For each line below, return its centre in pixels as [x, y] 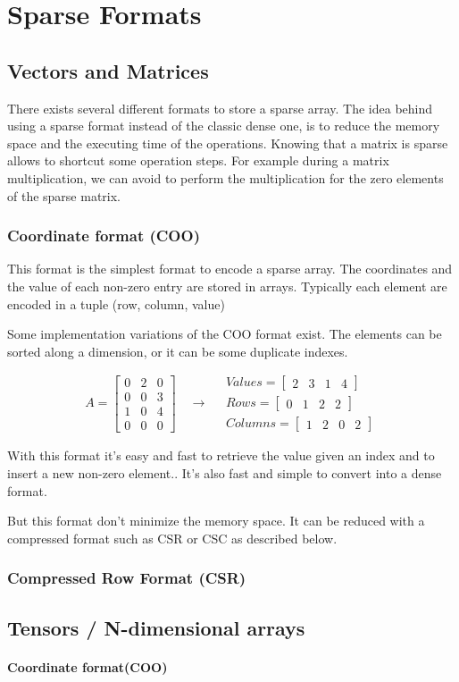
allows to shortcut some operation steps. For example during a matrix [198, 160]
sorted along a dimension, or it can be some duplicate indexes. [178, 351]
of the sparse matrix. [64, 195]
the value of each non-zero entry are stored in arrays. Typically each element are [227, 286]
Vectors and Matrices [108, 70]
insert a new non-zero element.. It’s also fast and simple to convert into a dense [225, 473]
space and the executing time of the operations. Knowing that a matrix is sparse [228, 143]
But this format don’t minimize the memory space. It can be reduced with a [216, 521]
